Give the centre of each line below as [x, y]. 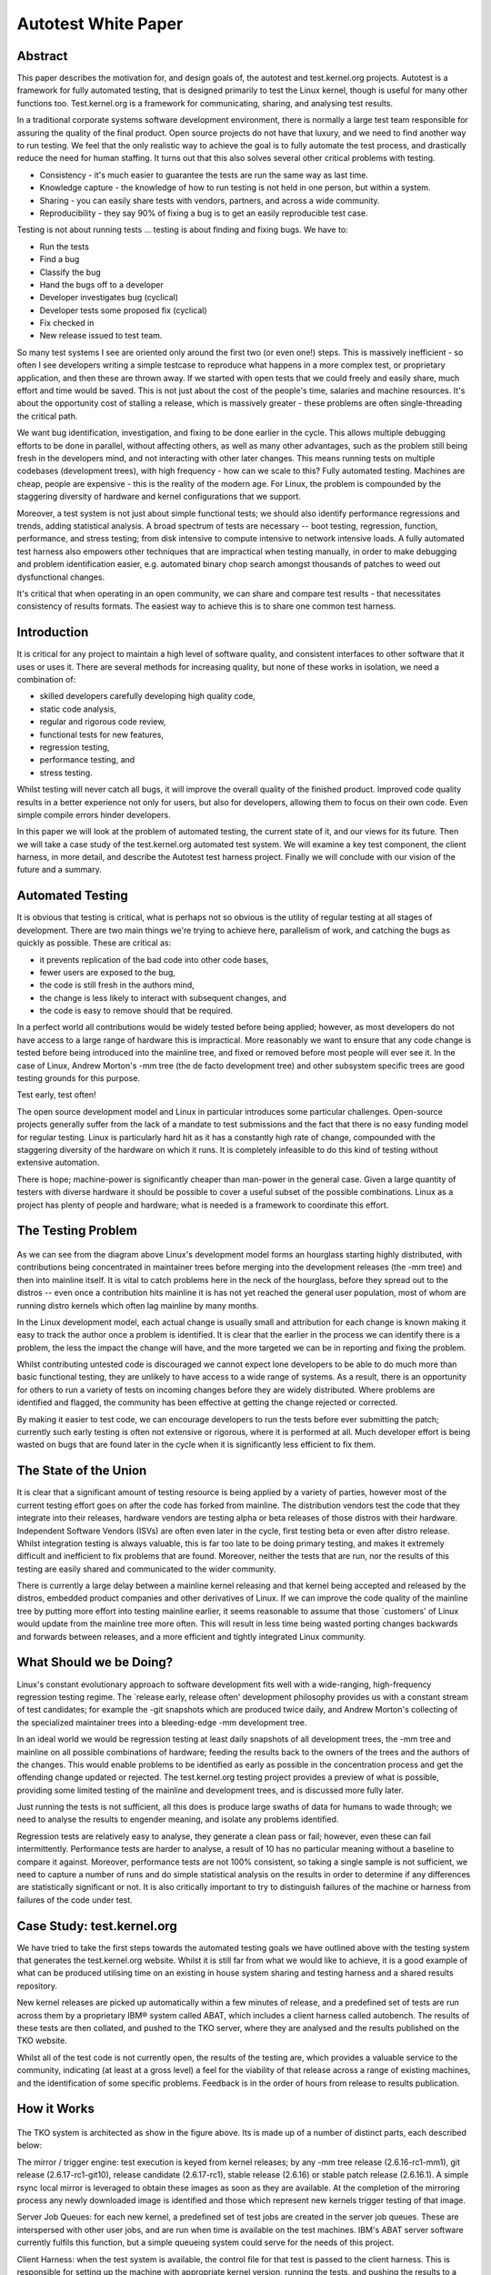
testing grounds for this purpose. [79, 1078]
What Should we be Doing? [95, 1662]
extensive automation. [58, 1163]
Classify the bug [70, 272]
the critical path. [47, 416]
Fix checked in [67, 323]
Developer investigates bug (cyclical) [109, 298]
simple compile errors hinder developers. [94, 814]
